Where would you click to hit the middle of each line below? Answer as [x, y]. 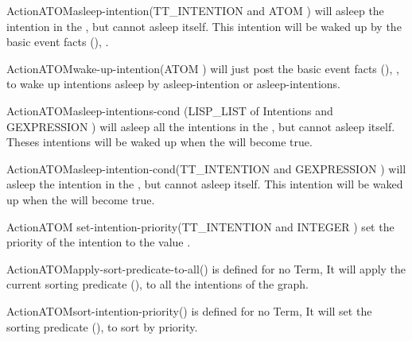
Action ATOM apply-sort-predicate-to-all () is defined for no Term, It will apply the [206, 268]
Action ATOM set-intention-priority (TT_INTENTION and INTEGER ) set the [200, 226]
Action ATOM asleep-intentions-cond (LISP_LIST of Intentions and [170, 110]
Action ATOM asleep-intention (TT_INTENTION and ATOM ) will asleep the [195, 10]
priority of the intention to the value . [99, 242]
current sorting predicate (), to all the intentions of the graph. [157, 284]
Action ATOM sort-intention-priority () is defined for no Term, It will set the [189, 310]
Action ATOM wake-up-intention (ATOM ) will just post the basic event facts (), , [203, 68]
